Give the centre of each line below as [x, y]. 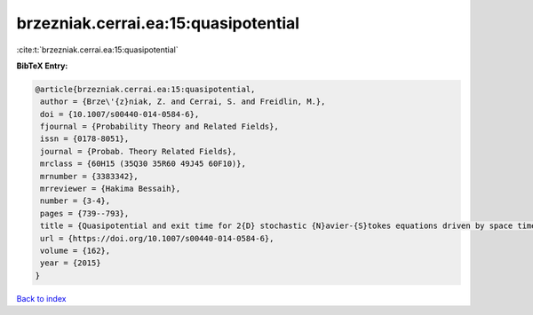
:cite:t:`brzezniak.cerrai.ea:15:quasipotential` [97, 50]
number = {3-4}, [76, 201]
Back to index [41, 298]
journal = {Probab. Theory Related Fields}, [139, 151]
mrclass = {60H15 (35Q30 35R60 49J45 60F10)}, [143, 164]
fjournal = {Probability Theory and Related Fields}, [159, 127]
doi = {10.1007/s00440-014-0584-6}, [120, 114]
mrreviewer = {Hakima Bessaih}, [111, 189]
